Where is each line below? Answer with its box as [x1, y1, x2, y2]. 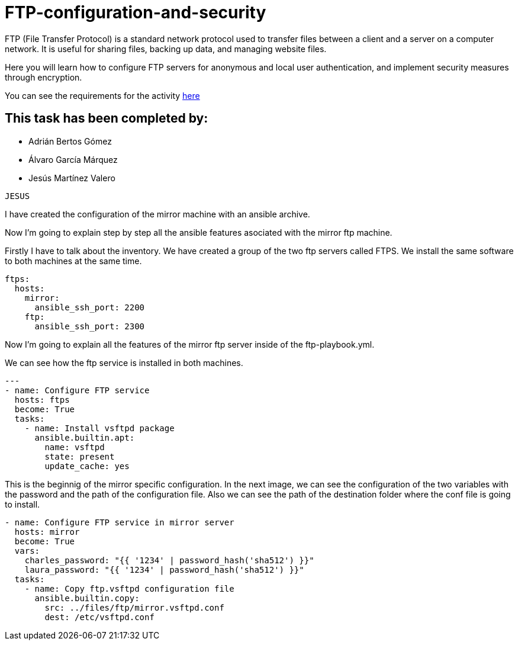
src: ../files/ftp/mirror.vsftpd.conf [44, 602, 224, 612]
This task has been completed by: [5, 111, 208, 126]
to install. [5, 499, 40, 509]
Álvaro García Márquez [28, 154, 118, 165]
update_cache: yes [44, 461, 130, 471]
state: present [44, 451, 115, 461]
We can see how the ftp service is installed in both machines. [5, 357, 243, 368]
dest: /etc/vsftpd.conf [44, 612, 155, 622]
